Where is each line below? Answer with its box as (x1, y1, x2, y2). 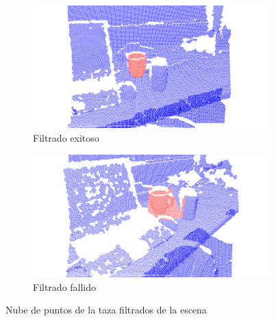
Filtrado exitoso (33, 130, 99, 144)
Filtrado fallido (33, 279, 97, 294)
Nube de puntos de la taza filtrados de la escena (5, 303, 207, 317)
